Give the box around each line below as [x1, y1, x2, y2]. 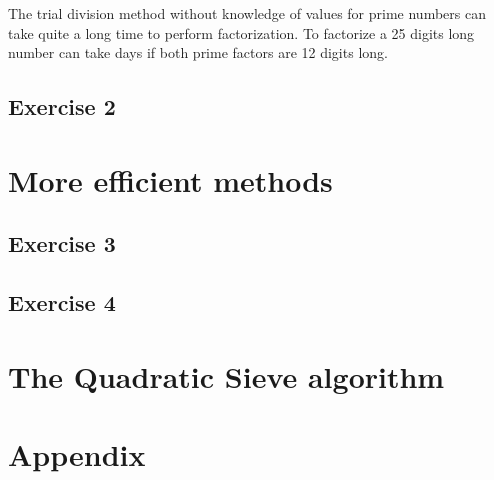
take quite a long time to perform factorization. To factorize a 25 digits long [8, 22, 475, 43]
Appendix [8, 434, 146, 475]
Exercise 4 [8, 287, 116, 318]
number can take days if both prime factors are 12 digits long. [8, 42, 388, 63]
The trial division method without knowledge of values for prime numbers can [8, 3, 486, 23]
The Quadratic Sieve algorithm [8, 355, 445, 396]
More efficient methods [8, 159, 333, 200]
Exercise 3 [8, 228, 116, 259]
